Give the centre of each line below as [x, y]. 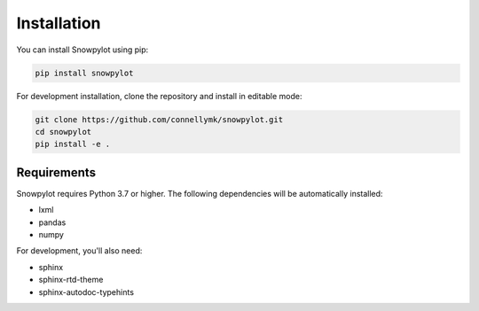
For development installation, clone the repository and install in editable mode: [159, 96]
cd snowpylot [63, 132]
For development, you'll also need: [79, 251]
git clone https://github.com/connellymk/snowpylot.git [159, 119]
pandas [52, 222]
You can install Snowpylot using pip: [82, 50]
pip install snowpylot [84, 73]
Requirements [56, 172]
